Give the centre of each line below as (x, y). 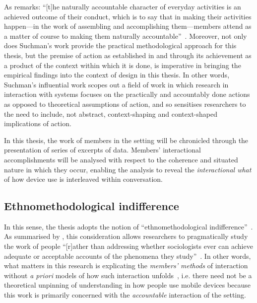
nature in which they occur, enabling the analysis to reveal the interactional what (128, 169)
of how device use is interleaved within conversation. (83, 179)
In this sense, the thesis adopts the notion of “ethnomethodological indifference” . (128, 226)
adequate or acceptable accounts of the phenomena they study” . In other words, (128, 256)
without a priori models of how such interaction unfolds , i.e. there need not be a (128, 275)
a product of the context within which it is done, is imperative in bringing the (123, 65)
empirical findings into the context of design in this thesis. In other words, (117, 75)
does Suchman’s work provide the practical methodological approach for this (120, 45)
